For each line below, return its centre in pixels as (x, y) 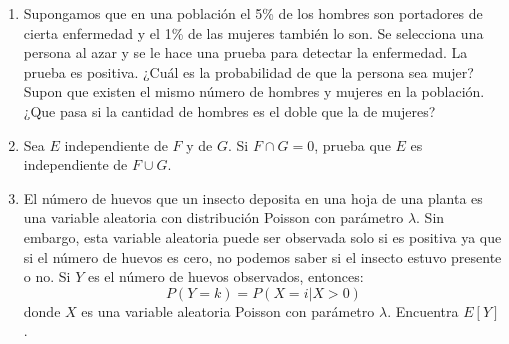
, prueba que (352, 144)
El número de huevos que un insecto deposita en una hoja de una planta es (253, 197)
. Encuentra (423, 310)
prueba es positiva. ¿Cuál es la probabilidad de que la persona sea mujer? (248, 71)
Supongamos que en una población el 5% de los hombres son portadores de (253, 13)
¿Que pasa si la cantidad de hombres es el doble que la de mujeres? (229, 110)
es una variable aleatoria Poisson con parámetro (228, 310)
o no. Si (47, 276)
